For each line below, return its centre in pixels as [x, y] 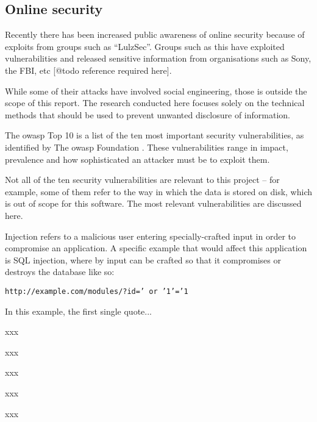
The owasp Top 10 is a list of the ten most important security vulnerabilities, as [155, 135]
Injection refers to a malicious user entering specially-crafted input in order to [150, 236]
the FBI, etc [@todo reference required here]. [88, 70]
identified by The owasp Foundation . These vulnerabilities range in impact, [147, 147]
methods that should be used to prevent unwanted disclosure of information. [148, 114]
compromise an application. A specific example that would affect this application [156, 248]
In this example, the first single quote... [78, 311]
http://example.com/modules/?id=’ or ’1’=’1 [97, 291]
